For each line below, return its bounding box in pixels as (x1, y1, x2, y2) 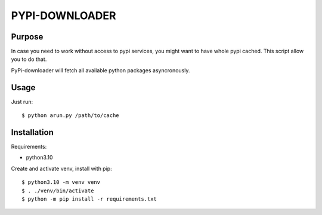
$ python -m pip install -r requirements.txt (21, 196, 157, 202)
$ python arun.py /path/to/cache (21, 112, 119, 119)
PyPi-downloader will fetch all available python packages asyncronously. (11, 66, 190, 74)
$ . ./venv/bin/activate (21, 187, 94, 194)
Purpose (11, 32, 44, 42)
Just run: (11, 98, 33, 105)
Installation (11, 127, 54, 137)
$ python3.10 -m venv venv (21, 179, 101, 186)
